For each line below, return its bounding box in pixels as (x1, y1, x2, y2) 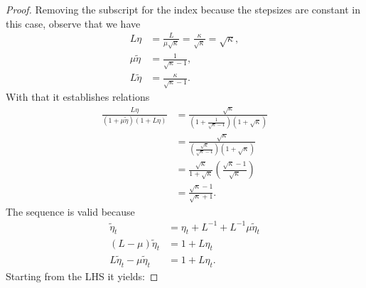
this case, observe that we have (6, 16, 141, 31)
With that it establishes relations (6, 89, 150, 104)
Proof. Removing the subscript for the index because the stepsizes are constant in (6, 2, 360, 16)
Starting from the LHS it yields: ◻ (6, 268, 158, 283)
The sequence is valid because (6, 204, 135, 218)
